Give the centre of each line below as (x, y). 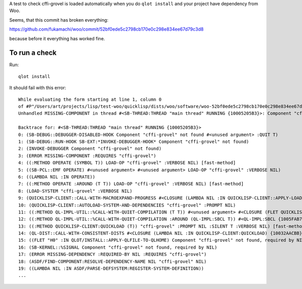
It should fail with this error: (38, 88)
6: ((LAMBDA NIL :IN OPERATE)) (57, 177)
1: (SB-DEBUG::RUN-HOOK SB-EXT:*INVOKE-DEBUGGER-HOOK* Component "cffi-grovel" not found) (134, 141)
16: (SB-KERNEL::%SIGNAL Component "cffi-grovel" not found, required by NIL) (118, 247)
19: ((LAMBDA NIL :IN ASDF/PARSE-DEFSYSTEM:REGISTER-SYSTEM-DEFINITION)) (111, 269)
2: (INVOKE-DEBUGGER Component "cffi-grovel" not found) (90, 149)
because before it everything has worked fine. (57, 38)
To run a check (33, 53)
